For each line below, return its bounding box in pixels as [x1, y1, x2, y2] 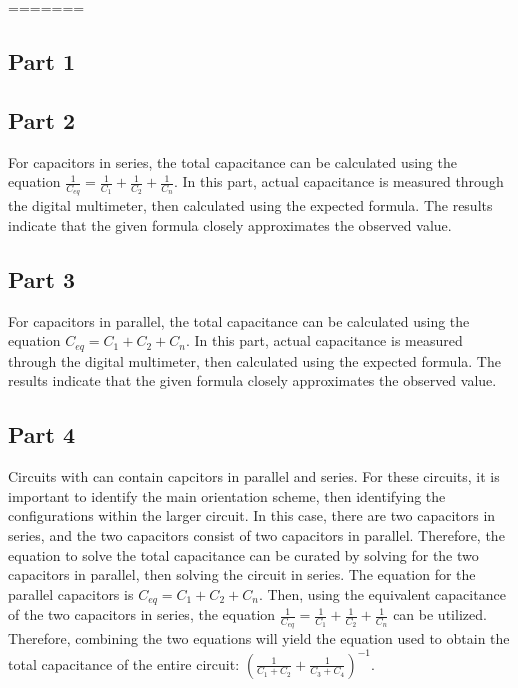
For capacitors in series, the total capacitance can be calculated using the [8, 151, 457, 172]
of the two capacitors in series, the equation [8, 604, 276, 625]
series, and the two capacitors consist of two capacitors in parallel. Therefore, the [8, 525, 505, 546]
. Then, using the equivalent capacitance [258, 583, 506, 604]
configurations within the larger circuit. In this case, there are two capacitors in [8, 505, 496, 526]
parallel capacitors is [8, 583, 134, 604]
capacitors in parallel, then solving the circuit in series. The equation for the [8, 564, 476, 585]
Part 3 [8, 263, 76, 294]
